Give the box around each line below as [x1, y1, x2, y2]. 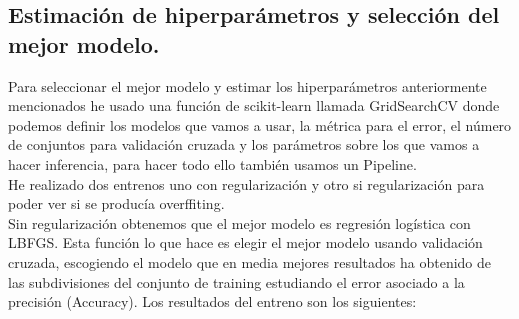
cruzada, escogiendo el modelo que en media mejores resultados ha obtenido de [8, 251, 491, 272]
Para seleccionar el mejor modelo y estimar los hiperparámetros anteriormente [8, 75, 487, 96]
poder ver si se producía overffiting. [8, 193, 225, 214]
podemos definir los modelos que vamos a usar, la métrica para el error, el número [8, 114, 512, 135]
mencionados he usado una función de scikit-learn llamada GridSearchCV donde [8, 95, 500, 116]
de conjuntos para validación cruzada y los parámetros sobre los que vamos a [8, 134, 480, 155]
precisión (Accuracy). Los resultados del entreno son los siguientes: [8, 291, 417, 312]
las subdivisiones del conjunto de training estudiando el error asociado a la [8, 271, 465, 292]
